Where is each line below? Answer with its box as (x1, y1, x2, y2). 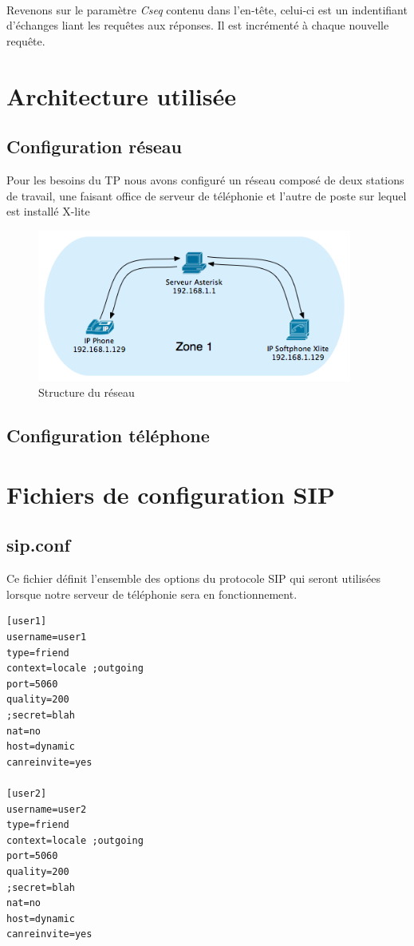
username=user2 (6, 803, 87, 815)
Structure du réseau (38, 384, 135, 401)
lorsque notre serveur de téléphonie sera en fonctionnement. (6, 585, 298, 602)
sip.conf (6, 532, 70, 557)
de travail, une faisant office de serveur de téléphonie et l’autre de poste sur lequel (6, 187, 407, 204)
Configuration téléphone (6, 423, 210, 448)
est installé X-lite (6, 203, 90, 220)
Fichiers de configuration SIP (6, 477, 335, 510)
